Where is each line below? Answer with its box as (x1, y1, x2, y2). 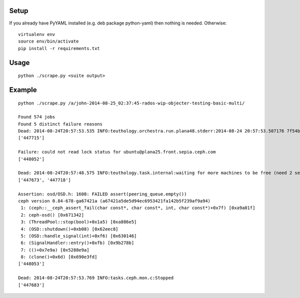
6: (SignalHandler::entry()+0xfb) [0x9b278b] (20, 240, 134, 246)
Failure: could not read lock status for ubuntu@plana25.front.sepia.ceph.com (18, 149, 216, 155)
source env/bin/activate (18, 38, 79, 44)
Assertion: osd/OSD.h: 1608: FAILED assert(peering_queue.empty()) (18, 191, 187, 197)
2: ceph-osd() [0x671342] (20, 212, 84, 217)
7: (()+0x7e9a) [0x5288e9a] (20, 247, 89, 252)
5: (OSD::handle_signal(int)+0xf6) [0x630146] (20, 233, 137, 238)
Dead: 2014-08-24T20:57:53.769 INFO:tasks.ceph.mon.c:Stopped (18, 275, 174, 281)
